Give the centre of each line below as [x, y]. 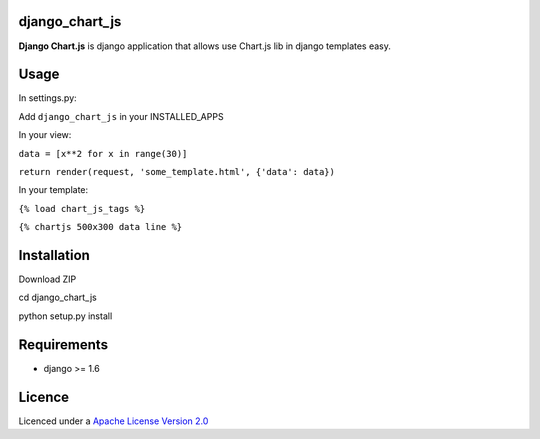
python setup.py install [65, 316]
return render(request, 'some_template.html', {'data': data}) [176, 171]
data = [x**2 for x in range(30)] [103, 153]
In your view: [45, 135]
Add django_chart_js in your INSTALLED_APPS [121, 116]
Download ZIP [47, 279]
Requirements [63, 344]
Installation [54, 255]
